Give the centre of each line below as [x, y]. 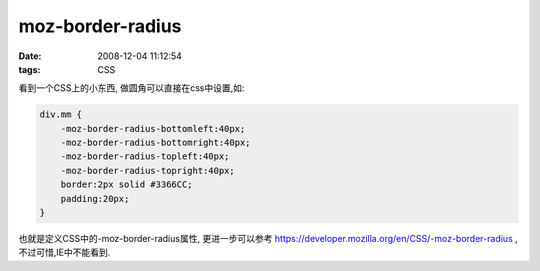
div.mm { [61, 114]
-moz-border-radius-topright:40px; [147, 170]
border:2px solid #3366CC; [127, 184]
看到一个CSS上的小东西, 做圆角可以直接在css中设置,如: [131, 88]
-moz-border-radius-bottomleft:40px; [153, 128]
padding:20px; [95, 198]
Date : [30, 56]
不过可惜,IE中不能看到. [64, 252]
